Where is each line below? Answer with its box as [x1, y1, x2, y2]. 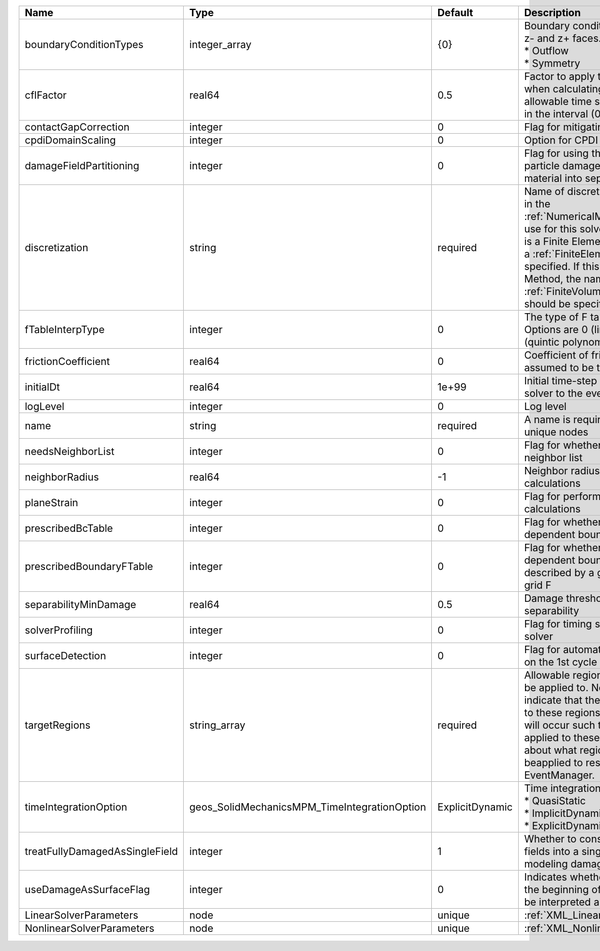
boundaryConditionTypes [24, 38, 144, 51]
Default [437, 6, 474, 19]
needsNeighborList [24, 445, 115, 458]
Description [523, 6, 582, 19]
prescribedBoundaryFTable [24, 560, 154, 573]
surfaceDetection [24, 649, 107, 662]
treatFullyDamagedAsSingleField [24, 845, 179, 858]
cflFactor [24, 88, 67, 102]
